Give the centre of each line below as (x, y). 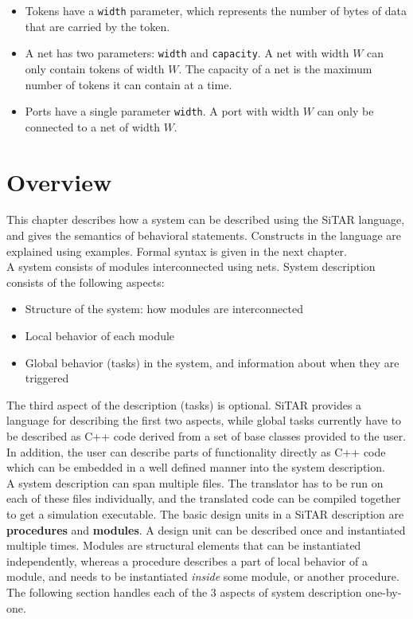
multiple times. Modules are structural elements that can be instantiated (184, 545)
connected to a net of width (92, 126)
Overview (59, 181)
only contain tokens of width (95, 68)
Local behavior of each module (100, 336)
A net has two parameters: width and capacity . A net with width (187, 53)
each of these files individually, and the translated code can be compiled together (204, 498)
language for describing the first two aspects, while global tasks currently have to (204, 420)
